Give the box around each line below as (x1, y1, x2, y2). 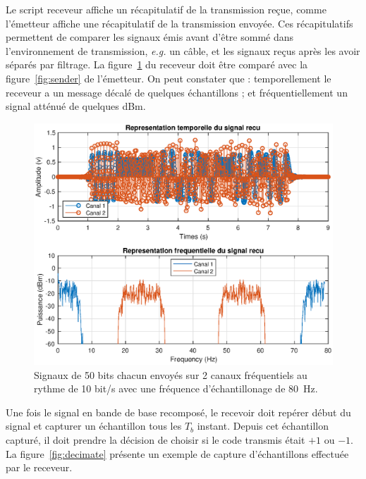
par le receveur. (6, 460, 73, 475)
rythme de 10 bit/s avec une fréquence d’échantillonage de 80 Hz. (34, 381, 318, 396)
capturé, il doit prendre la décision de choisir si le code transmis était (6, 432, 305, 447)
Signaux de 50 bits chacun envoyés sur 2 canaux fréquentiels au (34, 367, 307, 382)
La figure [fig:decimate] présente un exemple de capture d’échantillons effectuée (6, 446, 349, 461)
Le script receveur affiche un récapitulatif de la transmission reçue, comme (6, 2, 327, 16)
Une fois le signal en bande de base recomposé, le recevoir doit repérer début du (6, 404, 351, 419)
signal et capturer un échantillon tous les (6, 418, 182, 433)
